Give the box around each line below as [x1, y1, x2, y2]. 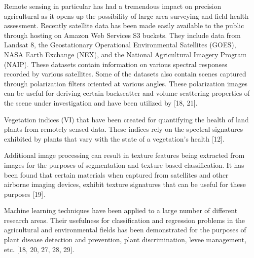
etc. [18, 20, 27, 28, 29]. [4, 244, 74, 254]
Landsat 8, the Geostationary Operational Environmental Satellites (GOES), [4, 39, 236, 50]
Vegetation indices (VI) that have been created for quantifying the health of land [4, 114, 249, 124]
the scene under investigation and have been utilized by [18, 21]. [4, 97, 198, 108]
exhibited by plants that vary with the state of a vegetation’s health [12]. [4, 133, 225, 144]
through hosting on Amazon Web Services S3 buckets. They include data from [4, 30, 241, 40]
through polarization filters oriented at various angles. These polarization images [4, 78, 248, 88]
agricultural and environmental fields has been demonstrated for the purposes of [4, 224, 247, 235]
